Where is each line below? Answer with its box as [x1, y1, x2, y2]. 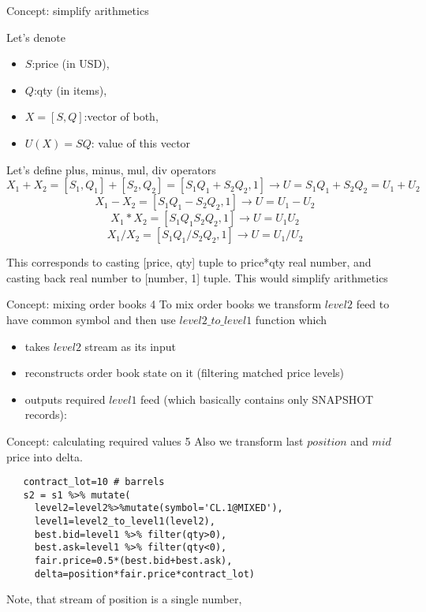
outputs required [24, 390, 106, 407]
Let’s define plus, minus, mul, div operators [6, 161, 216, 177]
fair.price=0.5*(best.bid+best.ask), [34, 555, 233, 567]
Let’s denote [6, 28, 65, 45]
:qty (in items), [33, 81, 107, 98]
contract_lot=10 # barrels [23, 476, 165, 488]
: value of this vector [91, 134, 191, 151]
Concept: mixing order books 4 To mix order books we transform [6, 296, 322, 312]
